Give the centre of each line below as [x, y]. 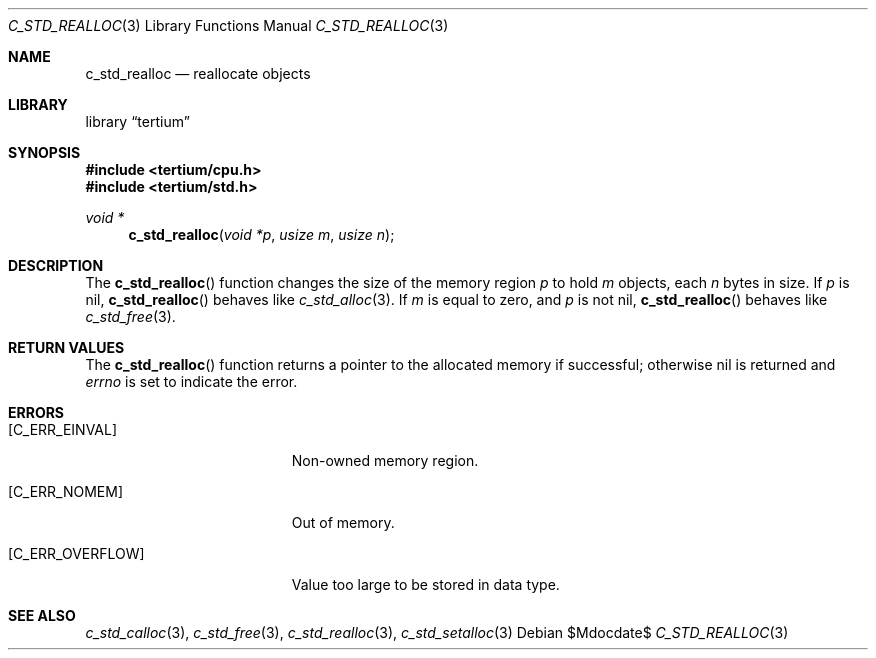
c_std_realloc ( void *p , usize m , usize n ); [261, 234]
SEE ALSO [42, 615]
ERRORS [36, 412]
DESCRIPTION [56, 265]
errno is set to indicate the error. [191, 381]
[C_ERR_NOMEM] [65, 491]
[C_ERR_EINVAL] [63, 429]
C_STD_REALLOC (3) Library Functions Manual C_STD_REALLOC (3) [228, 25]
